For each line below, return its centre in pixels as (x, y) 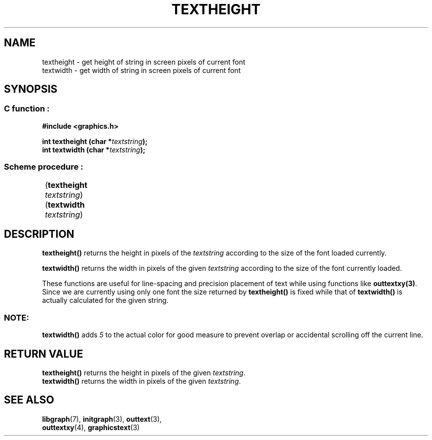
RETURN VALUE (44, 354)
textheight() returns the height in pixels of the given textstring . (144, 373)
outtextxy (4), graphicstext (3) (91, 427)
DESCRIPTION (39, 234)
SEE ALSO (29, 400)
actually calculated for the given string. (105, 300)
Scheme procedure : (44, 167)
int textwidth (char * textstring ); (94, 149)
